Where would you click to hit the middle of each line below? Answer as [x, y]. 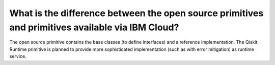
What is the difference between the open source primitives [136, 13]
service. [18, 56]
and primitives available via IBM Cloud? [94, 27]
